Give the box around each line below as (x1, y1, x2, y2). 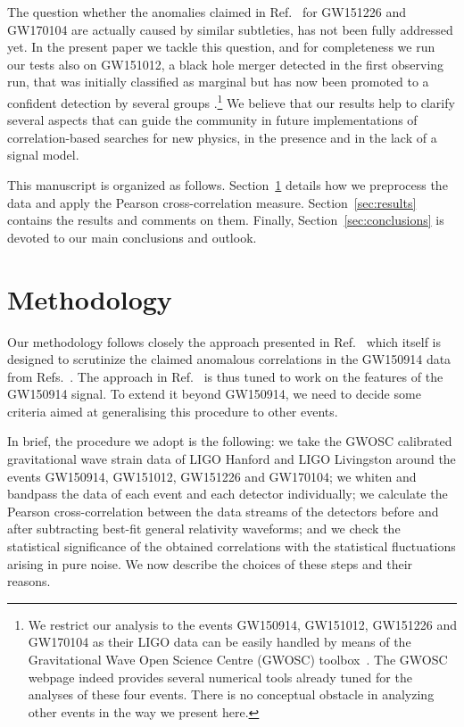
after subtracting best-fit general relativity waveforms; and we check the (7, 519, 401, 538)
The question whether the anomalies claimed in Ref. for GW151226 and (7, 3, 406, 21)
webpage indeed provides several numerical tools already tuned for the (28, 667, 412, 686)
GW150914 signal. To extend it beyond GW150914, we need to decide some (7, 384, 421, 403)
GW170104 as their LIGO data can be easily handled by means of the (28, 632, 411, 651)
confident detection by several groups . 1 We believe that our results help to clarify (7, 90, 455, 112)
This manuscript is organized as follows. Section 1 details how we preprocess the (7, 176, 448, 194)
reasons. (7, 572, 51, 591)
